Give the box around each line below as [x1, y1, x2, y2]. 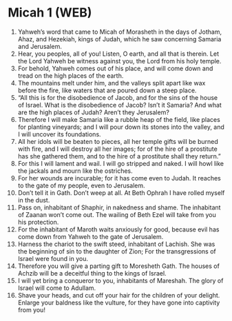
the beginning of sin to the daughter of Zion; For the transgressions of [17, 247, 216, 256]
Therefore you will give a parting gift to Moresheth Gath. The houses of [17, 262, 220, 270]
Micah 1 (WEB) [8, 5, 92, 21]
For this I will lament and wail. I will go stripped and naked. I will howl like [17, 159, 224, 167]
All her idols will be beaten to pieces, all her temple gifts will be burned [17, 137, 219, 145]
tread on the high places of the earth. [17, 71, 124, 80]
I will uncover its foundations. [17, 130, 102, 138]
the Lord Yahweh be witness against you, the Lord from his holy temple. [17, 56, 222, 65]
